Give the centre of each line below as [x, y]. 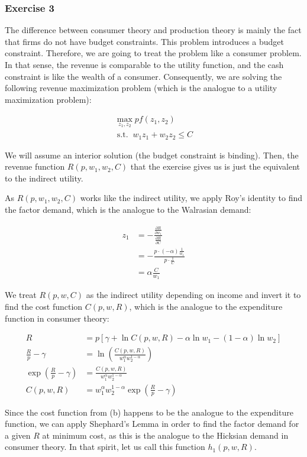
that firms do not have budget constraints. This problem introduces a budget [144, 41]
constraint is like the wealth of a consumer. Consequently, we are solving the [143, 76]
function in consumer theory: [57, 318]
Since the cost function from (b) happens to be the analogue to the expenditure [149, 412]
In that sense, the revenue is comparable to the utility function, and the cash [144, 64]
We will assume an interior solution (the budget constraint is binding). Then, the [152, 155]
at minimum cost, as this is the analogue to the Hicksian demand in [165, 435]
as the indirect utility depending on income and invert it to [193, 295]
